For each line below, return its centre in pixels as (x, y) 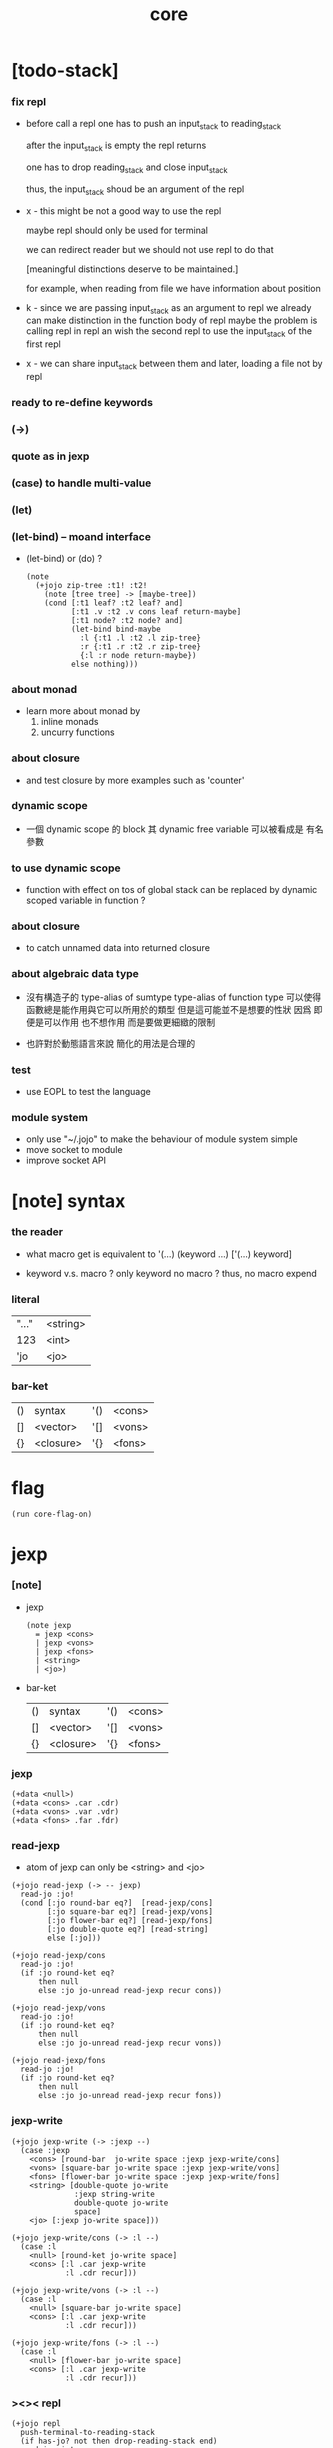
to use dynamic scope (66, 868)
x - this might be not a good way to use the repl (123, 210)
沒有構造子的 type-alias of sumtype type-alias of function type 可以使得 (173, 997)
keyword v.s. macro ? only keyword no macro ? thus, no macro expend (171, 1273)
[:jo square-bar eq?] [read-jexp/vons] (130, 1912)
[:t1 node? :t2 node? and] (127, 620)
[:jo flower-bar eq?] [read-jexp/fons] (130, 1921)
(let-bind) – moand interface (81, 536)
